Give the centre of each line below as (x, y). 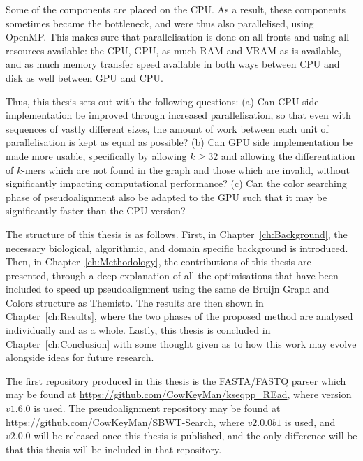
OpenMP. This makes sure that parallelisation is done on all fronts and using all (178, 37)
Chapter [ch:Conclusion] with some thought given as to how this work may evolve (181, 343)
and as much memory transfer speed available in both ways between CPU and (173, 64)
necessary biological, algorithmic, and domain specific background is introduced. (177, 248)
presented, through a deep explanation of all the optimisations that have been (172, 275)
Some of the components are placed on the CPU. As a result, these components (176, 9)
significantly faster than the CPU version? (96, 211)
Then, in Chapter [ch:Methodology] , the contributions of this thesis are (158, 262)
